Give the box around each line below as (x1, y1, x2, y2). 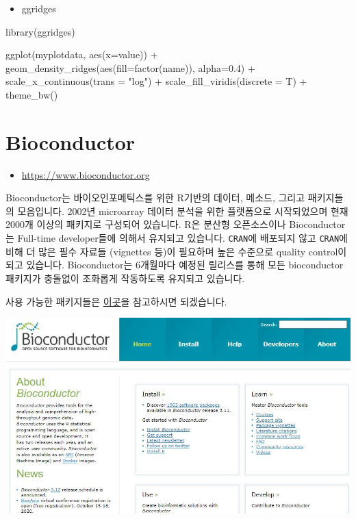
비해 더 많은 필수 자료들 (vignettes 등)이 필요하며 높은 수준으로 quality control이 (5, 244, 347, 258)
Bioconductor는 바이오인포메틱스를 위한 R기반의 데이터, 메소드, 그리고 (5, 190, 305, 205)
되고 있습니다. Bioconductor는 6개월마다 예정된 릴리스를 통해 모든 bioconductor (5, 257, 344, 272)
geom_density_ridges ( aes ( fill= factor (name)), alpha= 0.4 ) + (5, 60, 255, 75)
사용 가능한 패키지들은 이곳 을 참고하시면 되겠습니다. (5, 294, 227, 308)
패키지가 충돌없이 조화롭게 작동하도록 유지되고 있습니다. (5, 270, 245, 285)
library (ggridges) (5, 24, 75, 38)
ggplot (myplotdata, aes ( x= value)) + (5, 47, 158, 62)
